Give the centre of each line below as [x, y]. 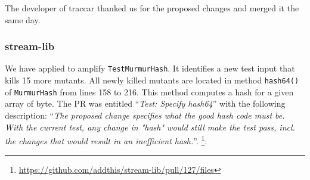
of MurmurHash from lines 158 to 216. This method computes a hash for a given [149, 91]
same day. [23, 19]
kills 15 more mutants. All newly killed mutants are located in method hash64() [152, 80]
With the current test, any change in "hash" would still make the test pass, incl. [150, 127]
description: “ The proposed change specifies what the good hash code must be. [145, 115]
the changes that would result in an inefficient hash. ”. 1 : [106, 140]
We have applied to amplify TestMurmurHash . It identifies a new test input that [150, 68]
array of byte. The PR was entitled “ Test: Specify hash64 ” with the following [145, 103]
